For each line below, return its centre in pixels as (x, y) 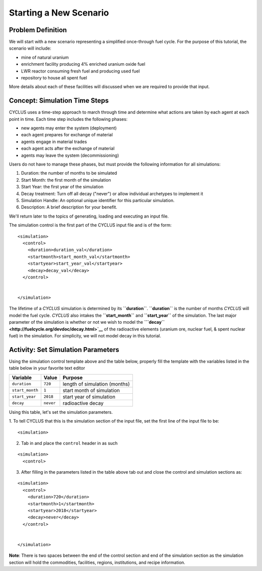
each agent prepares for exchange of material (67, 135)
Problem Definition (38, 30)
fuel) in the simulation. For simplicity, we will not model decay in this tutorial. (85, 336)
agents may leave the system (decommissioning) (70, 155)
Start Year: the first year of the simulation (62, 187)
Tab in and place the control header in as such (69, 443)
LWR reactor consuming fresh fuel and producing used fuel (81, 71)
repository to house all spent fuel (54, 78)
